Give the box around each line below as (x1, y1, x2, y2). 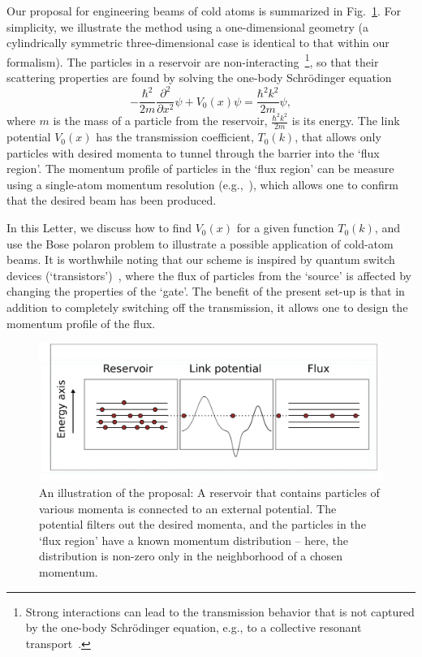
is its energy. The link (291, 112, 400, 129)
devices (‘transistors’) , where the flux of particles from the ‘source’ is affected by (6, 266, 411, 283)
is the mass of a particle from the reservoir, (53, 112, 268, 129)
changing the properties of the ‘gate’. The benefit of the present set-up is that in (6, 283, 405, 300)
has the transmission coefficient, (96, 128, 254, 145)
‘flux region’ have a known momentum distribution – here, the (39, 531, 348, 548)
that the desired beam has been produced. (6, 192, 217, 209)
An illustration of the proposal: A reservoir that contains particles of (39, 483, 380, 500)
